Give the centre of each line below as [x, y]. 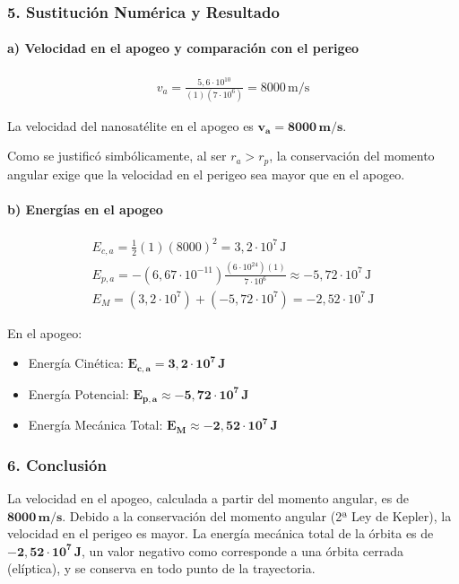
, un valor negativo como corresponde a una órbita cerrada [242, 550]
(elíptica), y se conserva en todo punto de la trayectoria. [161, 568]
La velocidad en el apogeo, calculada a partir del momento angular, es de [208, 497]
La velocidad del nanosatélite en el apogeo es [130, 125]
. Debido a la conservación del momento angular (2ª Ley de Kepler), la [257, 515]
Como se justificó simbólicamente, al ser [117, 156]
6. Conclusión [57, 464]
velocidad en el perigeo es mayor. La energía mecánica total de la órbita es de [221, 533]
